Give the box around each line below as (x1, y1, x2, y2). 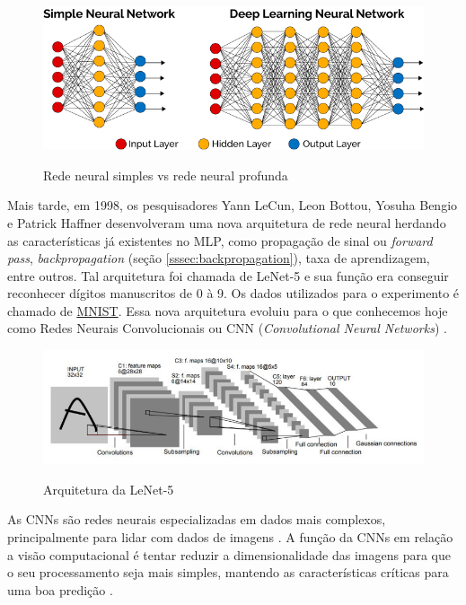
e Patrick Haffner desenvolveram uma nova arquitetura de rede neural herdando (7, 213, 446, 232)
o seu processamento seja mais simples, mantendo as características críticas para (7, 563, 449, 582)
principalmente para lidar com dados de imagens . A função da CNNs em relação (7, 528, 453, 547)
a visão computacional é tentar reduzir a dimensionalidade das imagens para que (7, 545, 451, 564)
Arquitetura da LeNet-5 (43, 479, 174, 498)
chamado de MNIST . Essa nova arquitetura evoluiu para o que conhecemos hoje (7, 301, 448, 320)
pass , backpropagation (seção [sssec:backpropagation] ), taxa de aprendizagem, (7, 249, 430, 267)
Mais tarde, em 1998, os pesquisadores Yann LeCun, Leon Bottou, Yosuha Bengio (7, 196, 458, 215)
